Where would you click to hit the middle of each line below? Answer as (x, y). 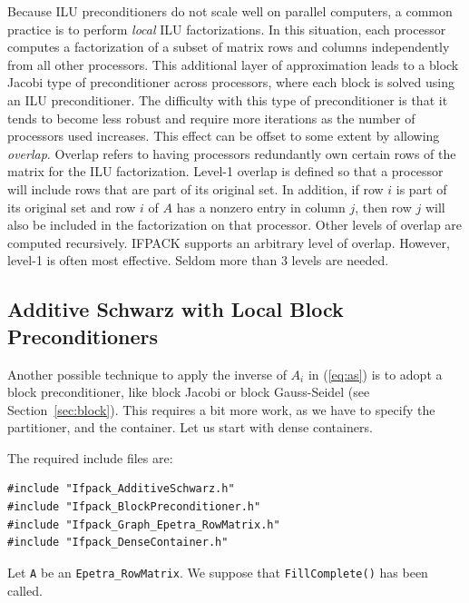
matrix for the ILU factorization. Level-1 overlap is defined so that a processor (225, 171)
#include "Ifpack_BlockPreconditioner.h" (134, 507)
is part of (421, 188)
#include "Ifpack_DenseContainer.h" (118, 543)
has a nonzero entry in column (261, 207)
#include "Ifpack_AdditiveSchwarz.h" (121, 489)
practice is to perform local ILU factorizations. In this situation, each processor (227, 29)
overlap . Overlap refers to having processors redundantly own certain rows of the (232, 153)
